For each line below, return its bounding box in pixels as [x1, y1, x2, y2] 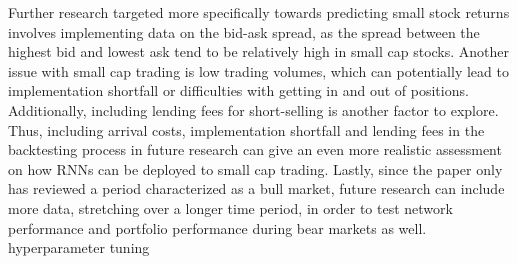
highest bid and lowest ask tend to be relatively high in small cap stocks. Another [8, 41, 510, 62]
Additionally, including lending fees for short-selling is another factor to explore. [8, 99, 499, 120]
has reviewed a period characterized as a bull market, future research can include [8, 178, 505, 199]
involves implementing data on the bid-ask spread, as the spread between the [8, 21, 480, 42]
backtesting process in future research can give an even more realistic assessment [8, 139, 502, 160]
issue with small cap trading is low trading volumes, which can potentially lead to [8, 60, 509, 81]
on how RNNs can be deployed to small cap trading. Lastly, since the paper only [8, 158, 503, 179]
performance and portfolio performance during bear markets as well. [8, 217, 427, 238]
